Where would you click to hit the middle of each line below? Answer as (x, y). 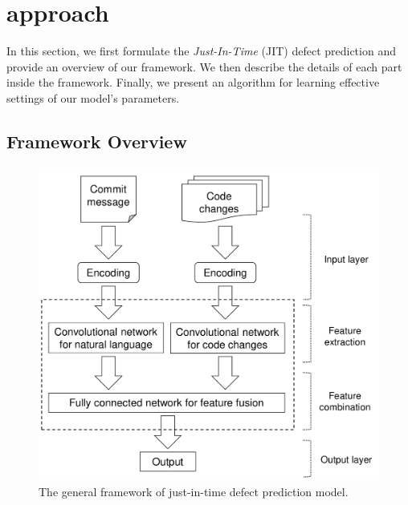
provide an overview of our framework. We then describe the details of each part (204, 66)
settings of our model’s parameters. (93, 97)
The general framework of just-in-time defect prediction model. (194, 491)
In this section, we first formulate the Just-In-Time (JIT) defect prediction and (201, 51)
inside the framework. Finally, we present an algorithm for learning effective (193, 82)
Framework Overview (97, 141)
